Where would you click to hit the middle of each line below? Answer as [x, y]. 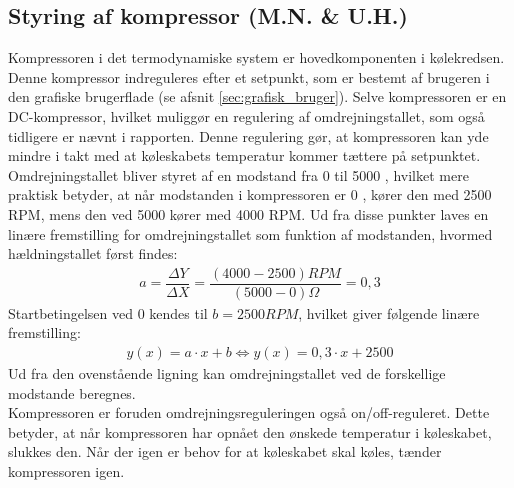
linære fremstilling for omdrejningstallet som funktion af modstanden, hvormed [250, 233]
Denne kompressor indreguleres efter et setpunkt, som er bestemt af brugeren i [249, 76]
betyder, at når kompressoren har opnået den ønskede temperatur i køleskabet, [250, 431]
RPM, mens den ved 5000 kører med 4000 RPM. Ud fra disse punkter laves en [248, 213]
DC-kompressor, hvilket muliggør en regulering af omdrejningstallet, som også [246, 115]
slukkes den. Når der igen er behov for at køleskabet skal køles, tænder [225, 451]
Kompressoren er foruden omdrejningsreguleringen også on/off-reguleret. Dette [249, 412]
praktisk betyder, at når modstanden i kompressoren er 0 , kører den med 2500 [250, 194]
